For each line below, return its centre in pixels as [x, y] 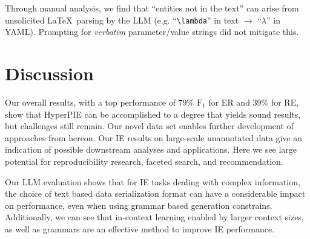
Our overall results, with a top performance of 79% [100, 102]
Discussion [49, 73]
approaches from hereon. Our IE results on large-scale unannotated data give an [154, 137]
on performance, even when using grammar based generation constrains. [139, 205]
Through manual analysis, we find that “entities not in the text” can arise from [152, 8]
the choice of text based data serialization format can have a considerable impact [155, 193]
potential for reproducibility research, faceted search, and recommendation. [144, 161]
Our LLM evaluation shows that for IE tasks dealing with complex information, [153, 181]
